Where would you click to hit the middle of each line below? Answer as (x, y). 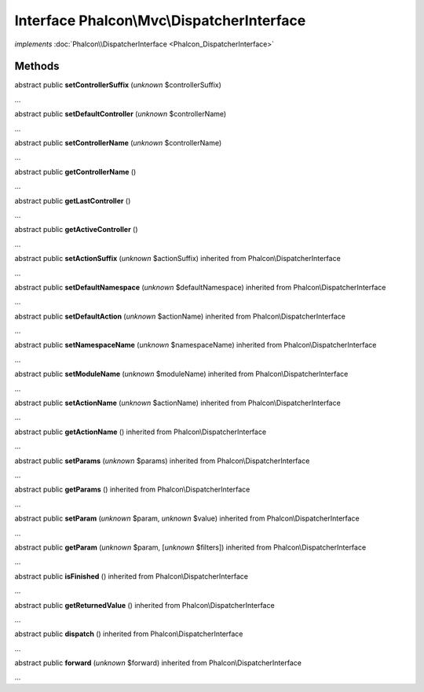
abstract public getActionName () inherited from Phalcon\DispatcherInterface (141, 432)
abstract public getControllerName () (75, 171)
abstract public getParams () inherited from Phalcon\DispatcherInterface (132, 490)
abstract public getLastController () (73, 201)
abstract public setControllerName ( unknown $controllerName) (118, 143)
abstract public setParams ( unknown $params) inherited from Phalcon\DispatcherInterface (162, 461)
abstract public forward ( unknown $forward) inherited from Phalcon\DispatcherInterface (158, 663)
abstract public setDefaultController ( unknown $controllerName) (121, 114)
